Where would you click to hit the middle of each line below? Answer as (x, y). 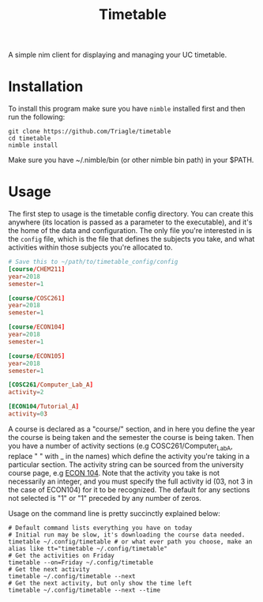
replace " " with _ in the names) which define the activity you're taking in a (129, 456)
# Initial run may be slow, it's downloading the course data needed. (127, 535)
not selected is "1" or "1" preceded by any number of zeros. (105, 498)
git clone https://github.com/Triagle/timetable (90, 132)
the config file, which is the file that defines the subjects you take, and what (131, 239)
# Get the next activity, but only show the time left (100, 583)
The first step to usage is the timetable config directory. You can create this (131, 214)
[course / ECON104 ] (37, 327)
